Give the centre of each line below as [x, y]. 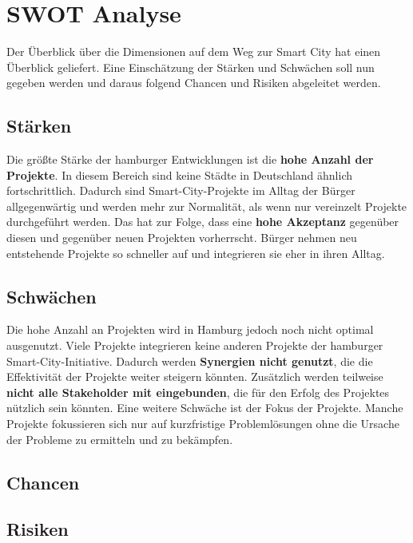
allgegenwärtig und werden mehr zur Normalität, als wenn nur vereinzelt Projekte [207, 206]
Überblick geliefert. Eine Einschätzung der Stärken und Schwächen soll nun [191, 67]
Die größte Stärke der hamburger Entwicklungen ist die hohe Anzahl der [190, 159]
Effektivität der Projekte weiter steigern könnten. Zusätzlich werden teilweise [195, 377]
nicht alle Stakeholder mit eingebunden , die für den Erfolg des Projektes [198, 392]
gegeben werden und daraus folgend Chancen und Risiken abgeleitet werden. [194, 83]
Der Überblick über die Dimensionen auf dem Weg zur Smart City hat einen [194, 52]
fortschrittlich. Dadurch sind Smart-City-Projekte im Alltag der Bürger [181, 190]
